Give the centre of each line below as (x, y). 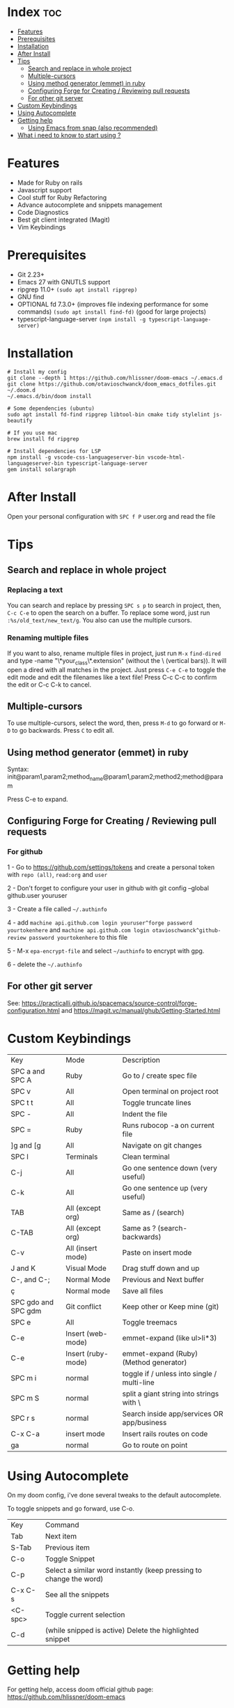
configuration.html (34, 1010)
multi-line (138, 1382)
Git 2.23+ (31, 274)
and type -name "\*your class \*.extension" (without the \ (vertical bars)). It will (117, 661)
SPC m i (24, 1378)
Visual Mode (86, 1268)
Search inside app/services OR (173, 1414)
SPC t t (22, 1102)
